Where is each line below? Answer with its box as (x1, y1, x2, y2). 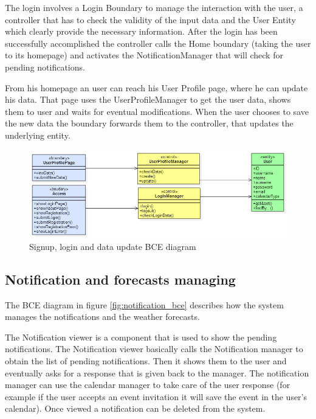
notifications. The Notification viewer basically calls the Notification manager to (5, 342, 303, 355)
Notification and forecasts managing (5, 269, 236, 288)
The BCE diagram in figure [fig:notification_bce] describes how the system (5, 298, 284, 311)
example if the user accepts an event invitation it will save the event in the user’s (5, 390, 307, 403)
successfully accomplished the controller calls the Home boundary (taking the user (5, 36, 311, 49)
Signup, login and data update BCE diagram (29, 240, 196, 252)
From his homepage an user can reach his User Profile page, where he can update (5, 81, 308, 94)
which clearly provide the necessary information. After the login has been (5, 25, 278, 38)
